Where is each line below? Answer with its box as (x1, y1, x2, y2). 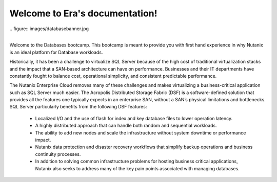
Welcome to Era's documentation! (9, 8, 157, 19)
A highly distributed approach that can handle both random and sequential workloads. (35, 123, 217, 129)
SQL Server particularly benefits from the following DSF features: (9, 104, 147, 110)
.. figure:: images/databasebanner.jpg (9, 26, 89, 32)
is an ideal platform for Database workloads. (9, 49, 103, 55)
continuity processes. (35, 151, 81, 157)
